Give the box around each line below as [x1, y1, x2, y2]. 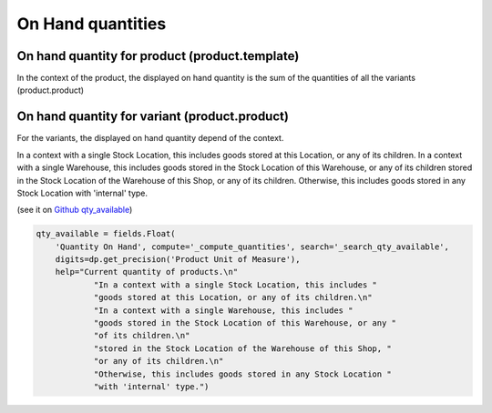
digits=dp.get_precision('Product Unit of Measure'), [55, 255, 301, 265]
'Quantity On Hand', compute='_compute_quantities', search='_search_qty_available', [55, 241, 450, 252]
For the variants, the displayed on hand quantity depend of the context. [16, 133, 284, 144]
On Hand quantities [16, 14, 167, 34]
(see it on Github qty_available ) [16, 205, 133, 216]
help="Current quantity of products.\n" [55, 267, 239, 277]
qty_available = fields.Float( [36, 228, 177, 239]
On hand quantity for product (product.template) [16, 48, 300, 64]
